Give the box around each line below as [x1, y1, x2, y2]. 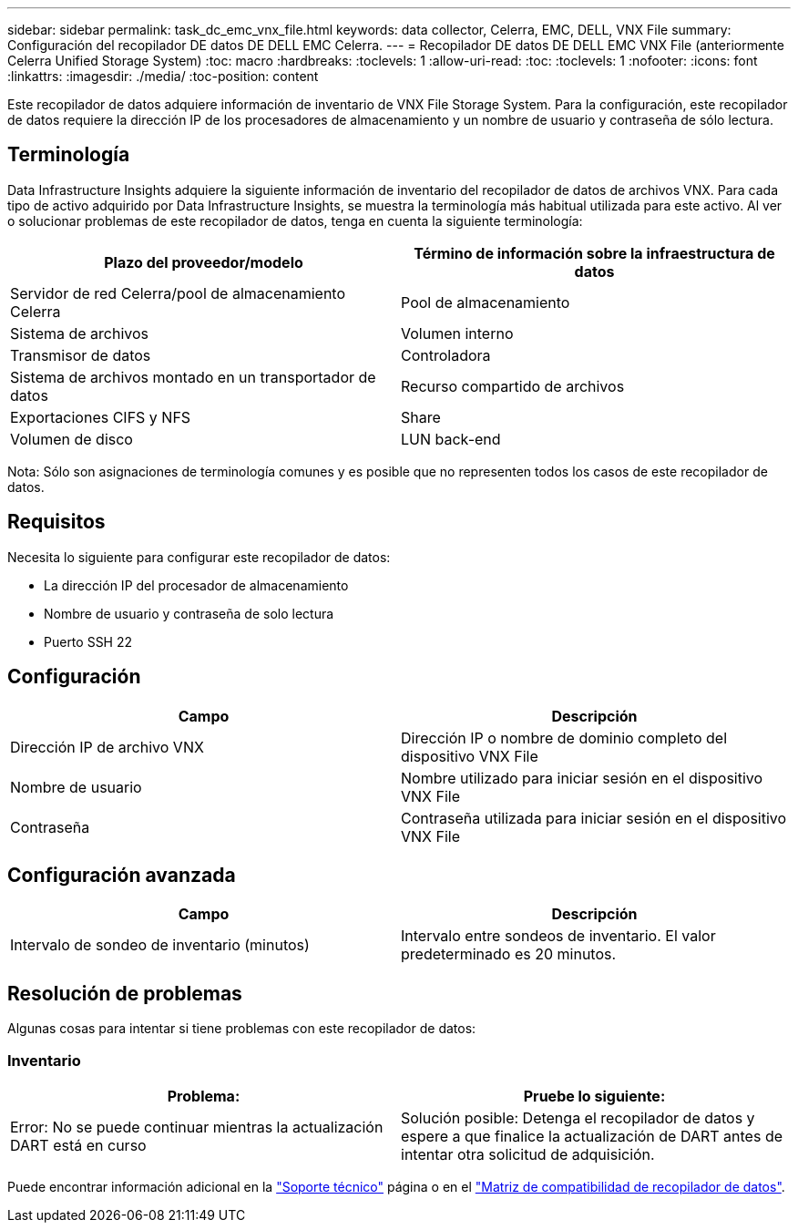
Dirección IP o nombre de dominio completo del [401, 728, 728, 747]
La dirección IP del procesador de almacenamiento [44, 577, 349, 593]
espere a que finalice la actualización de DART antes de [401, 1126, 783, 1145]
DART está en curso [10, 1135, 147, 1154]
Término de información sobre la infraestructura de [414, 243, 775, 262]
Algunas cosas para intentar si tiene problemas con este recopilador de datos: [7, 1020, 476, 1037]
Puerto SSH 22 [44, 633, 133, 650]
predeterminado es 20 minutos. [401, 945, 617, 964]
